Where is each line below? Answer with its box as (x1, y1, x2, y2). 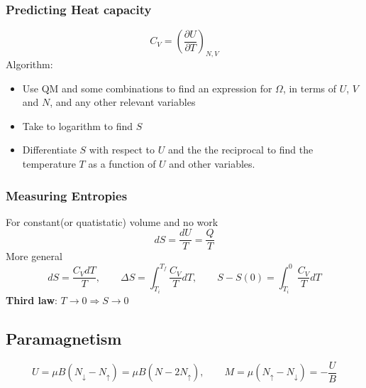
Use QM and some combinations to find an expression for (22, 80, 272, 95)
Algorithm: (6, 57, 53, 72)
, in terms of (282, 80, 337, 95)
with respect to (89, 142, 155, 157)
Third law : (6, 292, 57, 307)
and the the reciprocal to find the (167, 142, 314, 157)
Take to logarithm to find (22, 118, 133, 133)
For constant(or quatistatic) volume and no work (6, 214, 218, 229)
